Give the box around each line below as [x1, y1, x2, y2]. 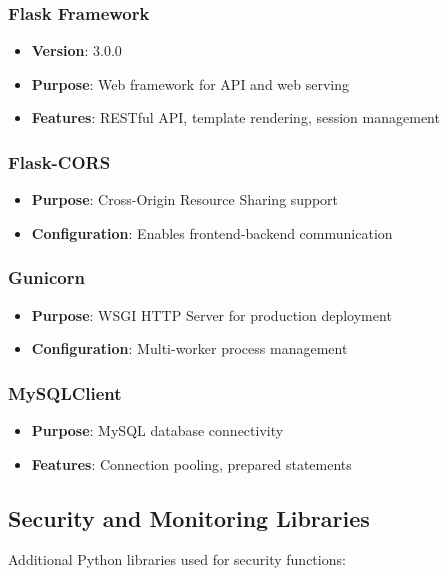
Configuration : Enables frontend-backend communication [31, 222, 393, 243]
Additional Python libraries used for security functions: [8, 549, 346, 570]
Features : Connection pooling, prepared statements [31, 453, 352, 474]
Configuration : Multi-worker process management [31, 338, 348, 359]
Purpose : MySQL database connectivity [31, 420, 284, 441]
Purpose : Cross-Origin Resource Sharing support [31, 189, 339, 210]
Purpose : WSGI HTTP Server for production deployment [31, 304, 392, 325]
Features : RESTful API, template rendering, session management [31, 107, 440, 128]
